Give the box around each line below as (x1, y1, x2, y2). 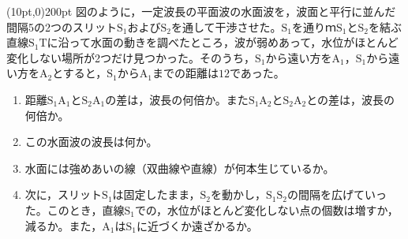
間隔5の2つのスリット (6, 18, 117, 35)
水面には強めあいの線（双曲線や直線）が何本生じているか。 (24, 159, 335, 176)
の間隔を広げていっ (286, 186, 387, 203)
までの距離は (152, 65, 219, 81)
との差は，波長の (306, 91, 395, 107)
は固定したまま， (112, 186, 200, 203)
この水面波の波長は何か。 (24, 133, 158, 150)
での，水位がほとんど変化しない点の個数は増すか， (134, 201, 399, 218)
